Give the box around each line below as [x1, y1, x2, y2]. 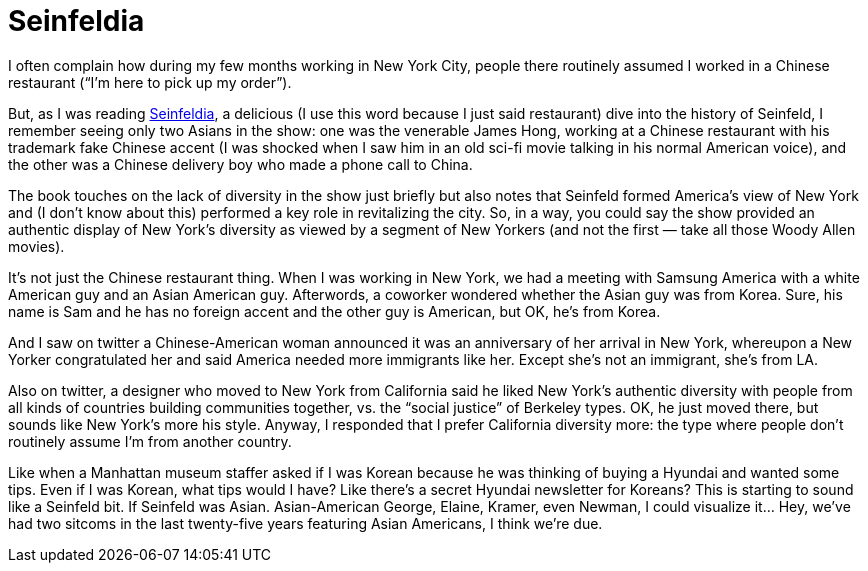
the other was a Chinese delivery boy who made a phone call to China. [8, 155, 473, 173]
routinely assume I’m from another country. [8, 432, 292, 450]
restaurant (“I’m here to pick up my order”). [8, 73, 292, 91]
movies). [8, 237, 65, 255]
